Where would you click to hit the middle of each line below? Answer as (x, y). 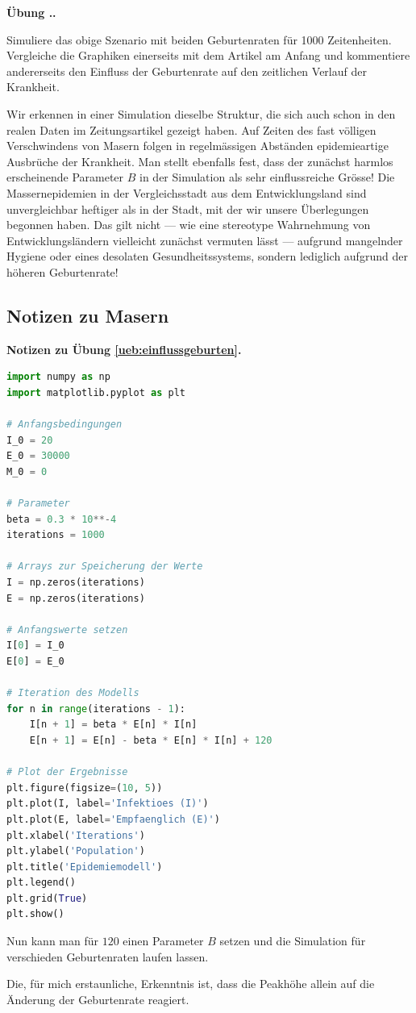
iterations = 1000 (56, 535)
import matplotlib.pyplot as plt (96, 392)
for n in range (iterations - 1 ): (96, 709)
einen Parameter (163, 941)
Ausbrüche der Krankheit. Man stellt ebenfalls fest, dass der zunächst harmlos (200, 161)
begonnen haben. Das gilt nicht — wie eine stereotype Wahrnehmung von (189, 225)
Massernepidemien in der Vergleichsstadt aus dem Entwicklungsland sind (187, 192)
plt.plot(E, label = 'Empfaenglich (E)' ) (113, 819)
